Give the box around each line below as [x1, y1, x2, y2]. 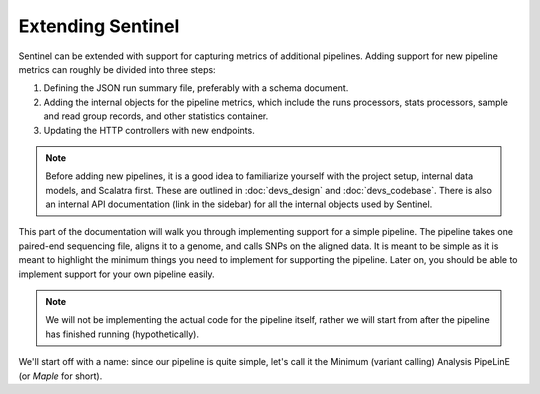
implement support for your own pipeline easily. [18, 268, 215, 280]
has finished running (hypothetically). [45, 328, 200, 340]
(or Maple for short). [18, 370, 103, 382]
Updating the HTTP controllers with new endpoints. [43, 124, 255, 136]
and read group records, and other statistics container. [43, 110, 269, 122]
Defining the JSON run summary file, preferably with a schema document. [43, 82, 349, 94]
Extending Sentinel [18, 15, 180, 37]
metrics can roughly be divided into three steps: [18, 63, 216, 75]
